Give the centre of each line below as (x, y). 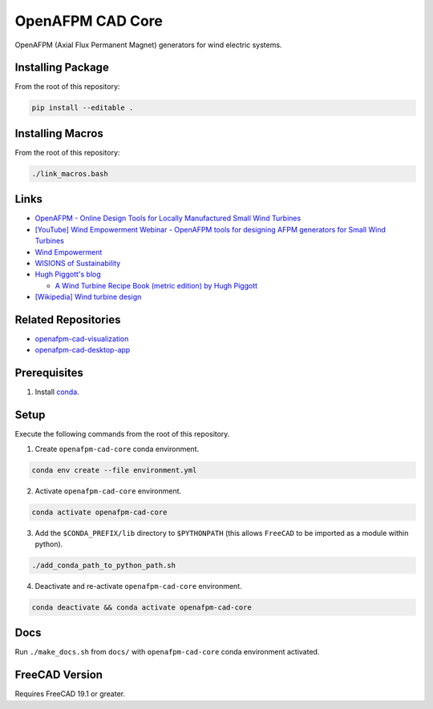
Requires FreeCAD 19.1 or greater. (70, 694)
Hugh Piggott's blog (68, 274)
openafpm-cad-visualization (82, 339)
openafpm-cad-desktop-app (83, 350)
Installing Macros (59, 133)
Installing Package (62, 68)
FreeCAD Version (59, 675)
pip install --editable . (83, 108)
